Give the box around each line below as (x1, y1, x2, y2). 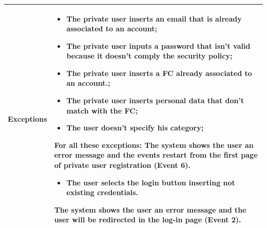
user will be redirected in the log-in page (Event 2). (54, 214, 241, 225)
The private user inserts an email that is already (66, 13, 242, 24)
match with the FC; (66, 105, 138, 116)
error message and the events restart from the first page (54, 149, 258, 160)
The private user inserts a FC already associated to (66, 67, 252, 78)
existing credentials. (66, 187, 139, 198)
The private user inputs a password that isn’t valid (66, 40, 251, 51)
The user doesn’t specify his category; (66, 122, 204, 133)
